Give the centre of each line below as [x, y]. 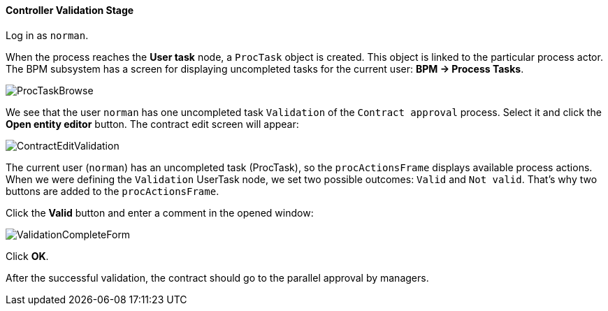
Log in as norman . [47, 35]
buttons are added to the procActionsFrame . [113, 191]
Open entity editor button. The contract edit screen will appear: [152, 124]
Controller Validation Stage [70, 10]
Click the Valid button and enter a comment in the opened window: [160, 212]
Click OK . [27, 256]
